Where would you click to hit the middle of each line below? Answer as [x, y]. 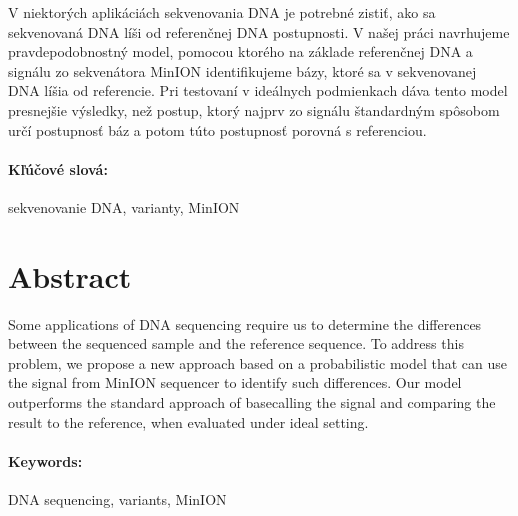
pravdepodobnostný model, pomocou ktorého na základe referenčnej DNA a [240, 51]
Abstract [70, 275]
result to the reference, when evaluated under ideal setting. [188, 421]
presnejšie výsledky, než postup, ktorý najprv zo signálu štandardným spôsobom [254, 109]
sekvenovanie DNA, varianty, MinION [124, 206]
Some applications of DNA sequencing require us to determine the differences [245, 323]
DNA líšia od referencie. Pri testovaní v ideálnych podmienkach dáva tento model [258, 90]
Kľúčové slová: [58, 168]
